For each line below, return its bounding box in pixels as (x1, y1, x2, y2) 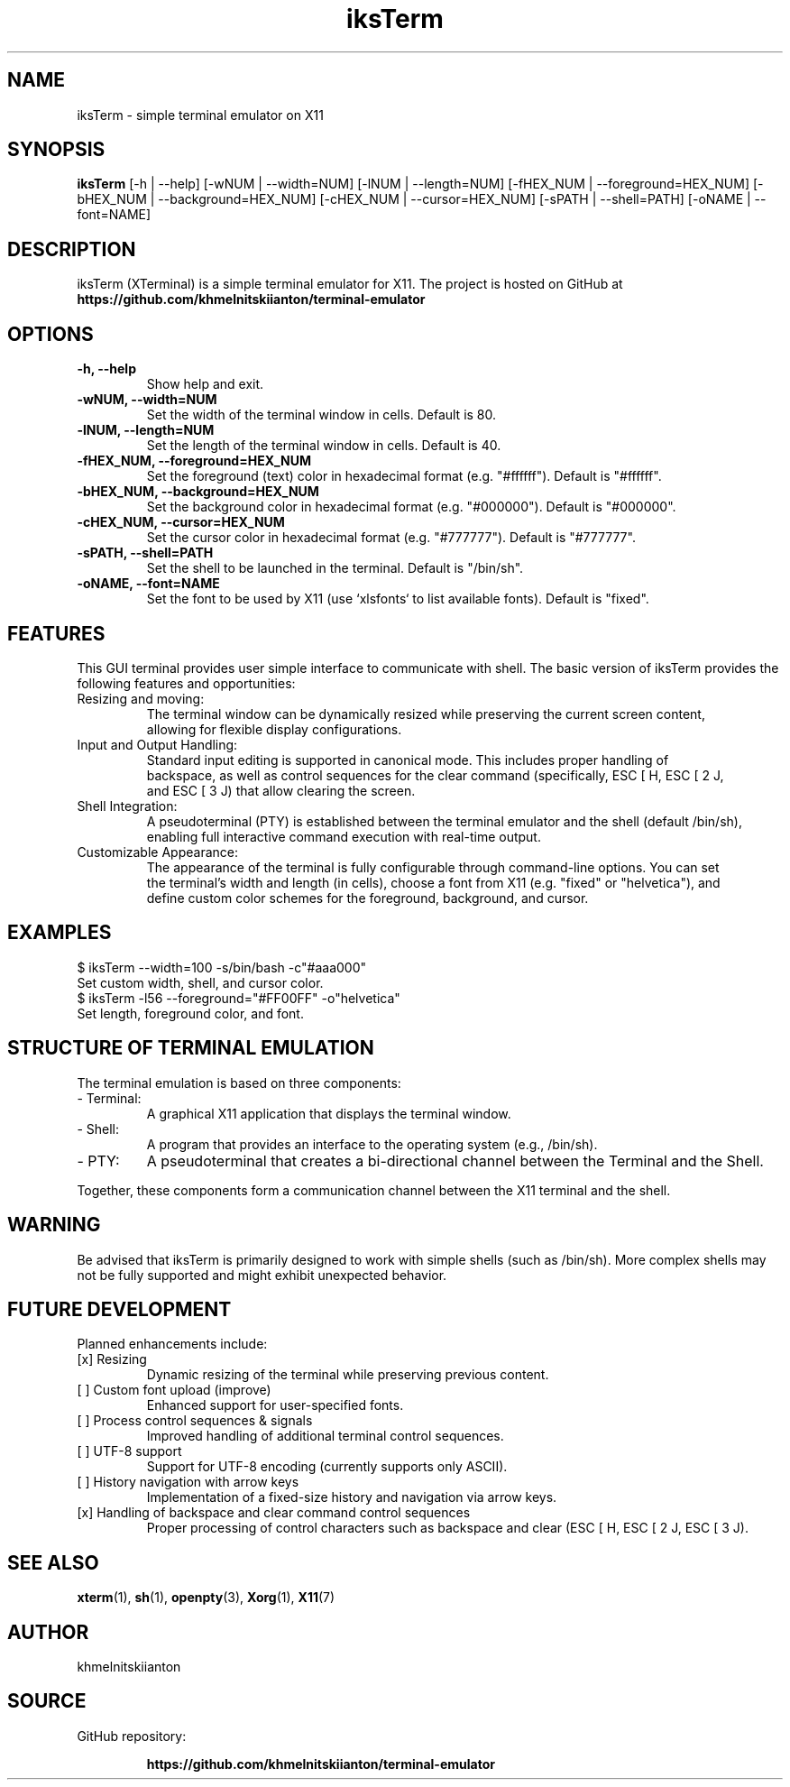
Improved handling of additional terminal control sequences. (146, 1428, 504, 1444)
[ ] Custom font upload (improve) (77, 1382, 271, 1398)
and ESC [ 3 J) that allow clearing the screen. (146, 782, 416, 798)
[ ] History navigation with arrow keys (77, 1474, 299, 1490)
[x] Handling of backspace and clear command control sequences (77, 1505, 471, 1521)
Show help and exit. (146, 376, 264, 392)
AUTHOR (7, 1620, 89, 1644)
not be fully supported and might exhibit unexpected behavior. (77, 1267, 447, 1283)
